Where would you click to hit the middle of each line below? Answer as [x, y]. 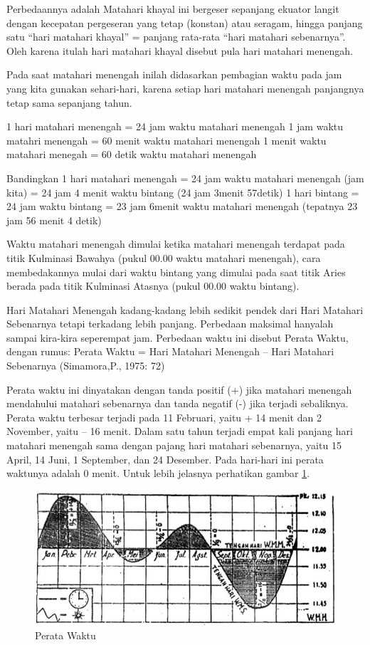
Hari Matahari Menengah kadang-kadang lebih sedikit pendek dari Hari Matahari [185, 309]
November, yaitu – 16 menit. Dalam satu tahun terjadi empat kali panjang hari [180, 431]
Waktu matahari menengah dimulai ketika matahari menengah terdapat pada [176, 244]
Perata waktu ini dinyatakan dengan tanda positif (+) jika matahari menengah [179, 389]
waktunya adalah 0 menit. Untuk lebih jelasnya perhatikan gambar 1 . [158, 473]
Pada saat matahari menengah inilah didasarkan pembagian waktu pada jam [174, 74]
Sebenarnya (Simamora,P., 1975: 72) [86, 366]
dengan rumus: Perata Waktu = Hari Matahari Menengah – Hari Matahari [170, 351]
